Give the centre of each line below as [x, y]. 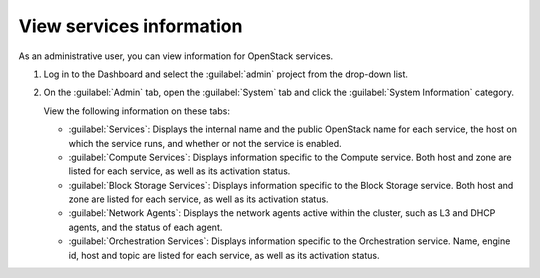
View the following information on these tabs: [136, 111]
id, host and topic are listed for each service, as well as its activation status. [224, 255]
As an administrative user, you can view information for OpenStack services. [176, 56]
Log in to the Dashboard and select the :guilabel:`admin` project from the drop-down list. [226, 74]
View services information [130, 26]
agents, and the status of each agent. [145, 227]
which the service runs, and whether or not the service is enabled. [205, 143]
